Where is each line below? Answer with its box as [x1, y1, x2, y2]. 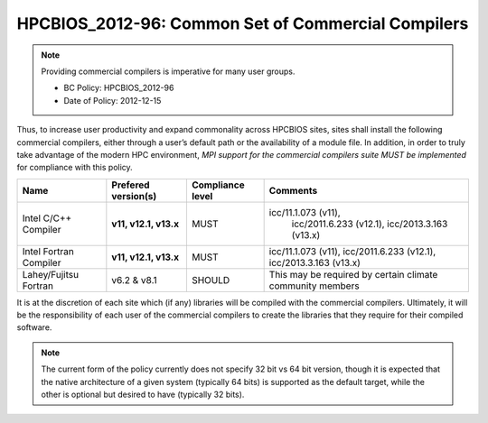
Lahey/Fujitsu [22, 268, 80, 280]
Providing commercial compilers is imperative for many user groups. [41, 66, 296, 77]
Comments [268, 184, 318, 197]
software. [16, 322, 52, 333]
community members [268, 280, 361, 292]
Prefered [111, 179, 150, 191]
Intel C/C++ [22, 212, 72, 225]
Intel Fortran [22, 244, 74, 257]
